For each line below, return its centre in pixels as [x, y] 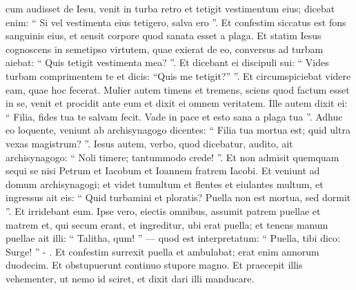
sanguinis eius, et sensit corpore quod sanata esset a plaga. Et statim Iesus [164, 35]
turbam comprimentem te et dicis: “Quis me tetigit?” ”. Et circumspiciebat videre [178, 75]
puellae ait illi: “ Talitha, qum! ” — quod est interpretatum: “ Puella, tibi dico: [173, 238]
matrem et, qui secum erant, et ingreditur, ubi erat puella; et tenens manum [167, 224]
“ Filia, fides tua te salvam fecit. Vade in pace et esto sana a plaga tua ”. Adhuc [174, 116]
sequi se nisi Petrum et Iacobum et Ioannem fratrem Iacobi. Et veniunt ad [163, 170]
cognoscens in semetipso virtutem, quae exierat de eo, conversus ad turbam [165, 49]
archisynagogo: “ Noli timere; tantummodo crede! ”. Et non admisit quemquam [172, 157]
